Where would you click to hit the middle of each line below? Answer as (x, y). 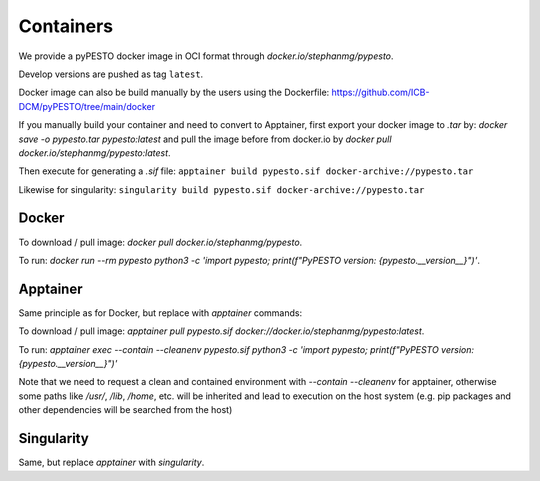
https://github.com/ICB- (380, 92)
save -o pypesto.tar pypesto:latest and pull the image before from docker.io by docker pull (205, 139)
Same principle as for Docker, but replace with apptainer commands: (160, 312)
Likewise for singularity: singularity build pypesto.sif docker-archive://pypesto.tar (221, 189)
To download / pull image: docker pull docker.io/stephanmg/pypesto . (160, 242)
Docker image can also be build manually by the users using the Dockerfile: (174, 92)
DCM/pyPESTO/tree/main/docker (86, 106)
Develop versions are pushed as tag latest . (111, 74)
